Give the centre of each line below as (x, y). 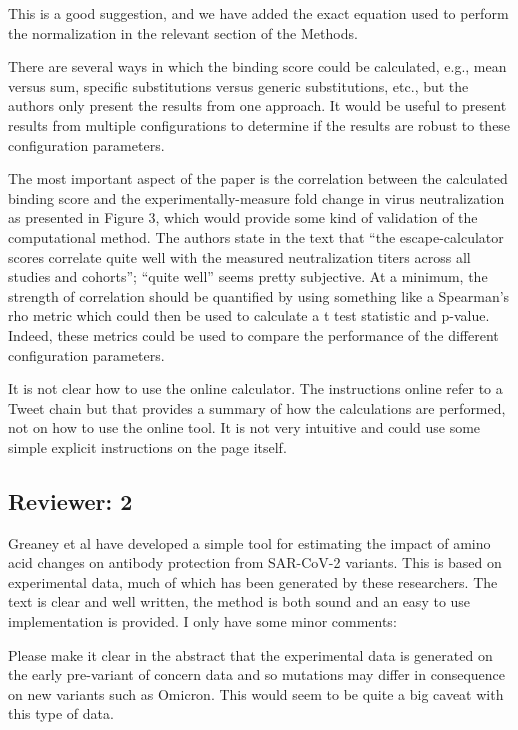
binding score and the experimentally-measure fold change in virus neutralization (256, 197)
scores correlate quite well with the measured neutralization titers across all (239, 256)
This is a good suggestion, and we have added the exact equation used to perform (258, 13)
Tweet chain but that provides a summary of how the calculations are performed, (257, 407)
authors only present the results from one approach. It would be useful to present (257, 105)
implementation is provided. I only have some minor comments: (202, 621)
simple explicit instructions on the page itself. (147, 446)
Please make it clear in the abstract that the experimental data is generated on (250, 654)
